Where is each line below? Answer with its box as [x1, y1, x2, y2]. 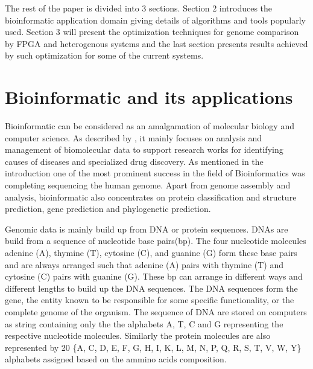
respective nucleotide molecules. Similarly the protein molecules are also [5, 329, 271, 342]
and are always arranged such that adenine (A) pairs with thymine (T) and [5, 258, 284, 271]
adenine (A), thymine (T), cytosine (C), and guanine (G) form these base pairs [5, 246, 297, 259]
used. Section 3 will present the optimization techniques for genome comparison [5, 25, 299, 38]
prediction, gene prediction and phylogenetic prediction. [5, 202, 211, 215]
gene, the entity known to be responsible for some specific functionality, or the [5, 294, 294, 306]
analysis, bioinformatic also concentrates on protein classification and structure [5, 190, 297, 203]
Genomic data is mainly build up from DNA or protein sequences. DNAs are [5, 222, 288, 235]
